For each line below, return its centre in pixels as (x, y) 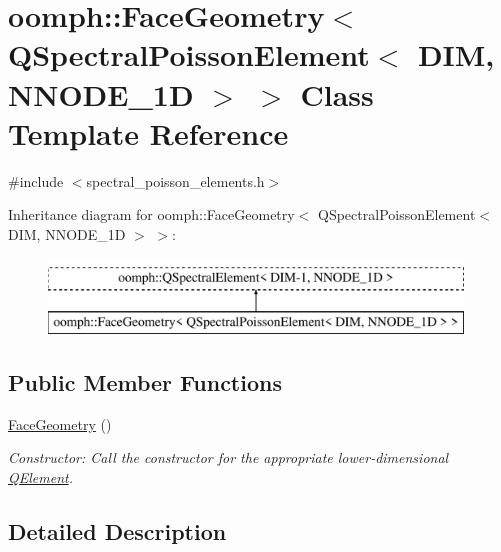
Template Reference (148, 132)
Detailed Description (117, 531)
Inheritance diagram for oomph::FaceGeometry (151, 214)
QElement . (40, 477)
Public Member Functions (145, 382)
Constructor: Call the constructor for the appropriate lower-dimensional (228, 457)
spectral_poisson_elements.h (175, 180)
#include (36, 180)
